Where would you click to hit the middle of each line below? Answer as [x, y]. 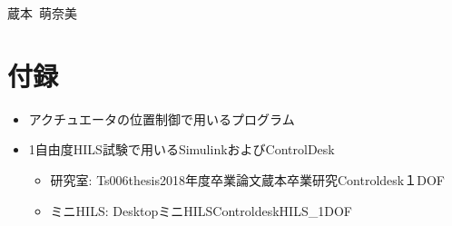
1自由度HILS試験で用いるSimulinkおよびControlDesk [182, 149]
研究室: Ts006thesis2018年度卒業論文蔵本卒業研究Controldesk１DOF [247, 179]
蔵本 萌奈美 [42, 13]
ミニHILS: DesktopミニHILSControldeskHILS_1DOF [201, 210]
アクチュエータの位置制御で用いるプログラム [162, 118]
